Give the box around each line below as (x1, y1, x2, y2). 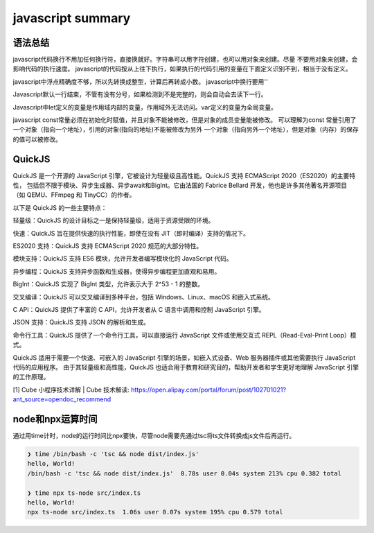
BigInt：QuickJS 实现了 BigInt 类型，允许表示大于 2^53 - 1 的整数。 (12, 280, 204, 288)
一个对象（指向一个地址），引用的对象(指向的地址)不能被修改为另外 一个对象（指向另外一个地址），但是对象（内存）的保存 (12, 125, 359, 134)
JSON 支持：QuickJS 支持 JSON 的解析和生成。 (12, 318, 150, 326)
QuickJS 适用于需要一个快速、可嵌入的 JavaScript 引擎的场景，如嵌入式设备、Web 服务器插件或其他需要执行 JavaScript (12, 353, 356, 362)
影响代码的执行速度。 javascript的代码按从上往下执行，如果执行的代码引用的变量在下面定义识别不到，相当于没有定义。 (12, 64, 352, 73)
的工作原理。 (12, 373, 50, 381)
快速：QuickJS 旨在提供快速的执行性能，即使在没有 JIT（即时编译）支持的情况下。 (12, 229, 249, 237)
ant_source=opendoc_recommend (12, 395, 111, 403)
